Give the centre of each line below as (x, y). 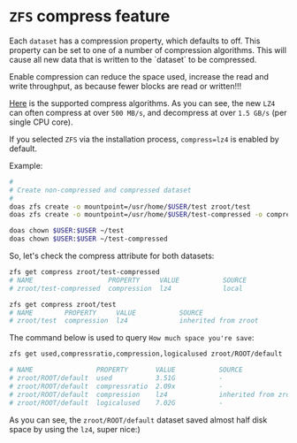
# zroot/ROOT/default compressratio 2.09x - (116, 386)
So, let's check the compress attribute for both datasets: (112, 256)
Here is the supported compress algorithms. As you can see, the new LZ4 (142, 103)
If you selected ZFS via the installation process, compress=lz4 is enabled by (145, 139)
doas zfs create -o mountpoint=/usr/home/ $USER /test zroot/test (130, 206)
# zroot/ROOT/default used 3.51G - (116, 378)
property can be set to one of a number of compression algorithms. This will (148, 50)
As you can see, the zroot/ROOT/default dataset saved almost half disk (138, 420)
